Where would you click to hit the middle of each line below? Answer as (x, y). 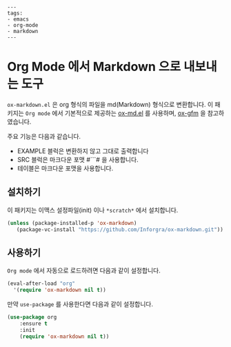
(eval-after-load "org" (41, 284)
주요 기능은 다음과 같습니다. (44, 136)
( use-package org (32, 317)
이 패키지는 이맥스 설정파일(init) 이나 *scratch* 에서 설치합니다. (93, 210)
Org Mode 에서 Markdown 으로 (94, 67)
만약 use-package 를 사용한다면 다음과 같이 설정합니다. (80, 304)
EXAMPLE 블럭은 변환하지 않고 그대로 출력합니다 (83, 151)
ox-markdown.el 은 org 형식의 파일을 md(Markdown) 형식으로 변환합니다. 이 (110, 104)
